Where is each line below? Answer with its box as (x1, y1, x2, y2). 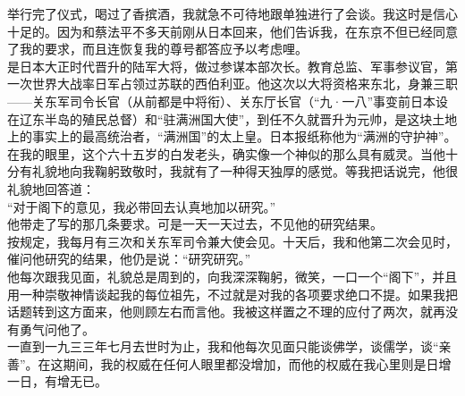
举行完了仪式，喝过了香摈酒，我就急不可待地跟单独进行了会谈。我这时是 (7, 4, 433, 22)
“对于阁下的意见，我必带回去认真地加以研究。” (7, 197, 276, 215)
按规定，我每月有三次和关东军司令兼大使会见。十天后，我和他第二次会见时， (7, 232, 458, 250)
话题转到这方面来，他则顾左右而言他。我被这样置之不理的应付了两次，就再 (7, 302, 445, 321)
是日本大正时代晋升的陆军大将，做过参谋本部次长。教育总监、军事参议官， (7, 56, 445, 75)
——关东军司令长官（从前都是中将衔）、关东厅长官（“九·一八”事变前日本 (7, 91, 436, 110)
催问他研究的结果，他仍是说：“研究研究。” (7, 249, 251, 268)
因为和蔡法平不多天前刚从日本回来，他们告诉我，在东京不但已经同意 (56, 21, 458, 40)
